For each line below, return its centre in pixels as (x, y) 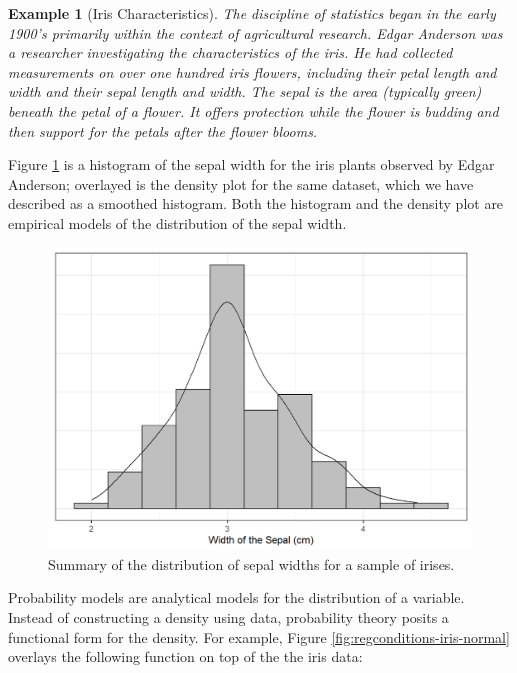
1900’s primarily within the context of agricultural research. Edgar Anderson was (255, 32)
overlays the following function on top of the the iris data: (185, 656)
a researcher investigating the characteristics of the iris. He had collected (230, 52)
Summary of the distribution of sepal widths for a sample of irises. (251, 563)
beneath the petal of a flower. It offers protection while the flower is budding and (253, 110)
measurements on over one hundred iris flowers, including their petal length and (252, 71)
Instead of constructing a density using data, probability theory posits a (228, 616)
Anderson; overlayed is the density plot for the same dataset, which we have (241, 183)
